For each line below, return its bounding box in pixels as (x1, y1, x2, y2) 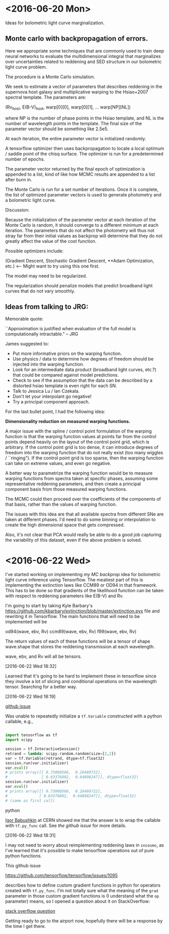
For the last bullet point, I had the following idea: (5, 408, 105, 414)
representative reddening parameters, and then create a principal (5, 481, 141, 487)
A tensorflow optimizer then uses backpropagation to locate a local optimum (5, 145, 164, 151)
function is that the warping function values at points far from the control (5, 434, 156, 440)
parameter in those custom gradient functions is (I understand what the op (5, 893, 159, 899)
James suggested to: (5, 341, 49, 347)
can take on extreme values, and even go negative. (5, 460, 111, 466)
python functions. (5, 853, 42, 859)
